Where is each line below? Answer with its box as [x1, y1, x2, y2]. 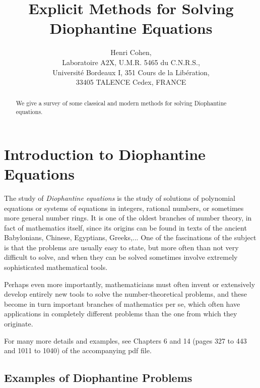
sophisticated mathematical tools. [4, 262, 108, 272]
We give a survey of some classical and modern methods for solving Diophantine [16, 99, 227, 107]
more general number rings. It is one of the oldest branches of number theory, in [4, 212, 252, 223]
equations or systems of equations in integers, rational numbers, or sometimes [4, 202, 244, 213]
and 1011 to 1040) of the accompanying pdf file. [4, 345, 152, 356]
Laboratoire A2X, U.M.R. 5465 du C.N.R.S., [62, 57, 200, 67]
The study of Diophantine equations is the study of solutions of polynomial [4, 192, 235, 203]
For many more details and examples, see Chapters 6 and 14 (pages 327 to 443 [4, 335, 247, 346]
